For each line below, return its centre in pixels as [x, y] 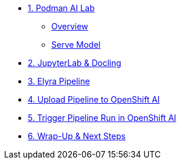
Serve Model [76, 45]
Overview [70, 26]
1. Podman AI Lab [61, 8]
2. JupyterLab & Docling [75, 63]
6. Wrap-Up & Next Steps [77, 136]
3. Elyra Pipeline [59, 81]
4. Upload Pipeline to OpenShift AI [94, 99]
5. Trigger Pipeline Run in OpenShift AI [102, 118]
